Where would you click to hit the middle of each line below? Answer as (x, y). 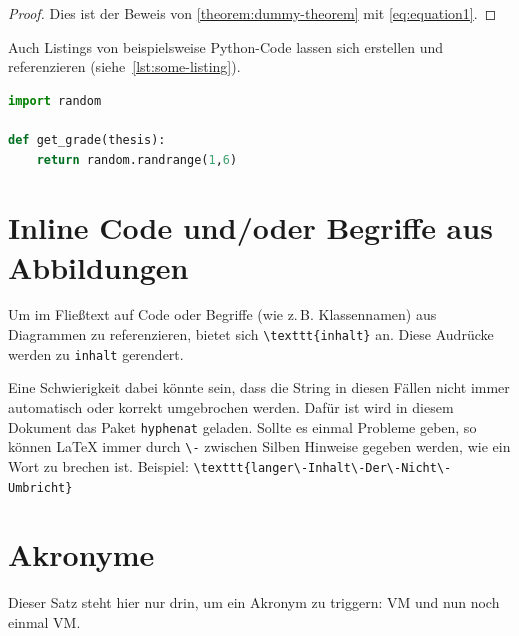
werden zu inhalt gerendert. (96, 353)
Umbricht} (40, 487)
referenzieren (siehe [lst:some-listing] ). (124, 66)
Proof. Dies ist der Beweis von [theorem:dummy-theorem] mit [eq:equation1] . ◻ (252, 13)
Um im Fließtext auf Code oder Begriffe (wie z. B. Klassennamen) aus (222, 314)
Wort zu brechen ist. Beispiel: (98, 465)
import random (55, 100)
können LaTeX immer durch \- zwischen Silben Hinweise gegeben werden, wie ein (259, 446)
